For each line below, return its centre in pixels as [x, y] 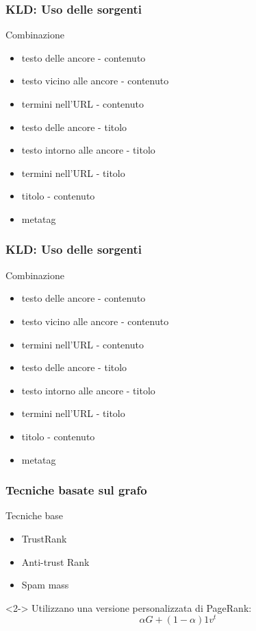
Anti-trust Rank [55, 561]
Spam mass [45, 585]
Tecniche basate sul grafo [76, 490]
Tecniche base [35, 515]
